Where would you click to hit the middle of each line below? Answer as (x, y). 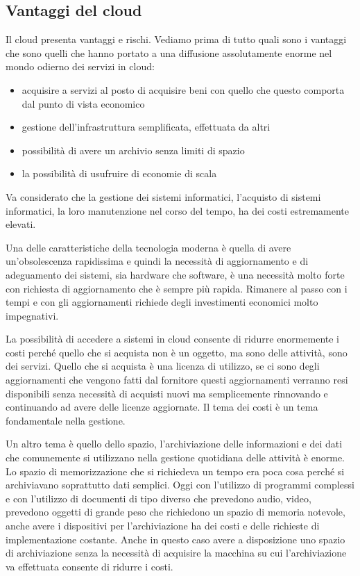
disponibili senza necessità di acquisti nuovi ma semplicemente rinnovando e (167, 393)
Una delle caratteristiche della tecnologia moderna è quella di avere (148, 247)
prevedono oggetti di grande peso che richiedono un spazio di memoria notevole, (175, 512)
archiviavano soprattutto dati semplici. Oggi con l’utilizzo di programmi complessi (180, 485)
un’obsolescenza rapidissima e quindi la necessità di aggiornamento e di (157, 261)
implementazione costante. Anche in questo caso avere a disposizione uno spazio (175, 539)
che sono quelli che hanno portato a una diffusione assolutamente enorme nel (169, 52)
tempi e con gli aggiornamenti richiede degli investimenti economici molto (162, 302)
